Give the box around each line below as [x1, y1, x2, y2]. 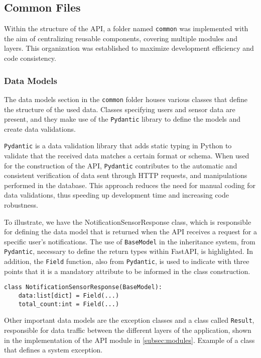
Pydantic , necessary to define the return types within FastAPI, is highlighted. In [4, 246, 253, 256]
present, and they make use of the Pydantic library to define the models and [4, 114, 241, 124]
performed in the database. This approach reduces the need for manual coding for [4, 180, 255, 190]
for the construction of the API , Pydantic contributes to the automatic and [4, 160, 237, 170]
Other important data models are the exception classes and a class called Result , [4, 315, 254, 325]
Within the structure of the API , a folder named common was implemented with [4, 23, 248, 34]
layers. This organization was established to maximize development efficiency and [4, 43, 254, 53]
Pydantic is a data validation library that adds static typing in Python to [4, 140, 232, 151]
